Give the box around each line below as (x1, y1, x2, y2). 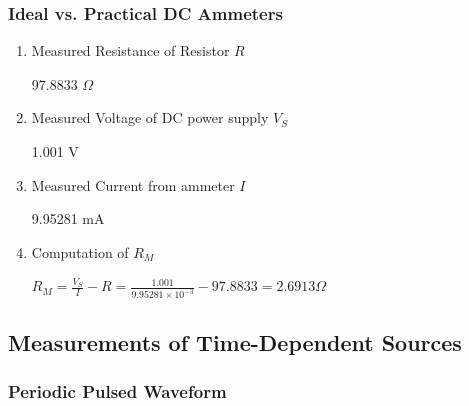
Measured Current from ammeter (31, 174, 235, 195)
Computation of (31, 241, 129, 262)
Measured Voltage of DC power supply (31, 107, 269, 128)
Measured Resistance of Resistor (31, 40, 230, 61)
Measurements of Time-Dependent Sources (8, 326, 462, 357)
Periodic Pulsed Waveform (8, 378, 227, 403)
